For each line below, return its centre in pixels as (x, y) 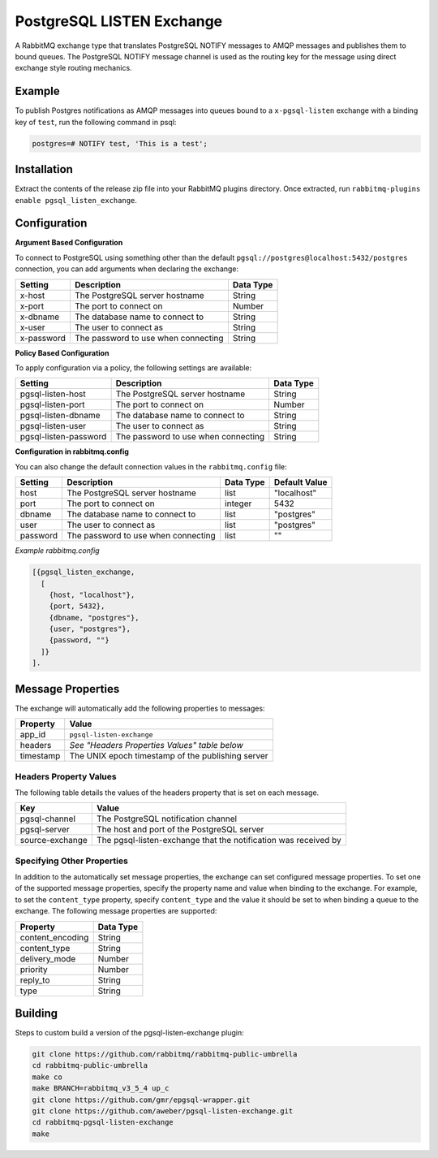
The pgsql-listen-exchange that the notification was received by (219, 840)
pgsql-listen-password (63, 437)
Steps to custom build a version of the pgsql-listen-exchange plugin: (130, 1033)
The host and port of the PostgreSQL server (180, 830)
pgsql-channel (48, 819)
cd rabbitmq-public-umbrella (90, 1065)
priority (34, 969)
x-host (32, 295)
